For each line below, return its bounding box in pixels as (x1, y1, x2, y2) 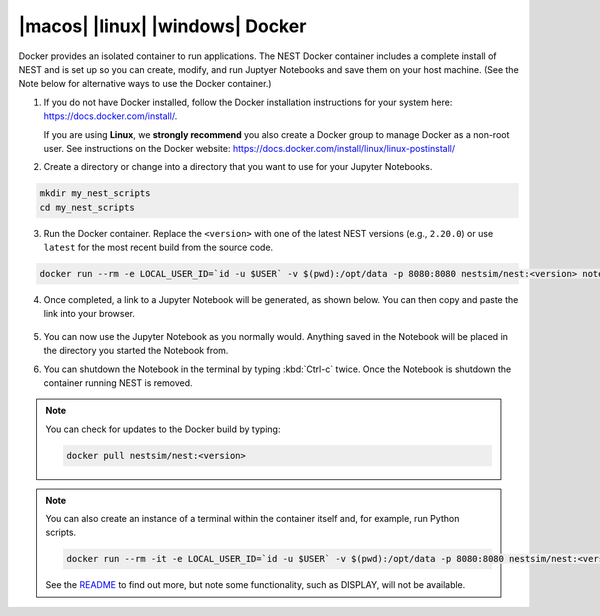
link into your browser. (43, 308, 135, 320)
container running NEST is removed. (43, 376, 193, 389)
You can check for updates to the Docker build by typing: (45, 423, 281, 435)
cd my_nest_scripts (39, 201, 135, 213)
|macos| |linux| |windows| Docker (18, 15, 307, 37)
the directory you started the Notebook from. (43, 345, 229, 357)
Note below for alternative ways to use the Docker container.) (18, 78, 272, 90)
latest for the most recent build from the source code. (43, 241, 274, 254)
